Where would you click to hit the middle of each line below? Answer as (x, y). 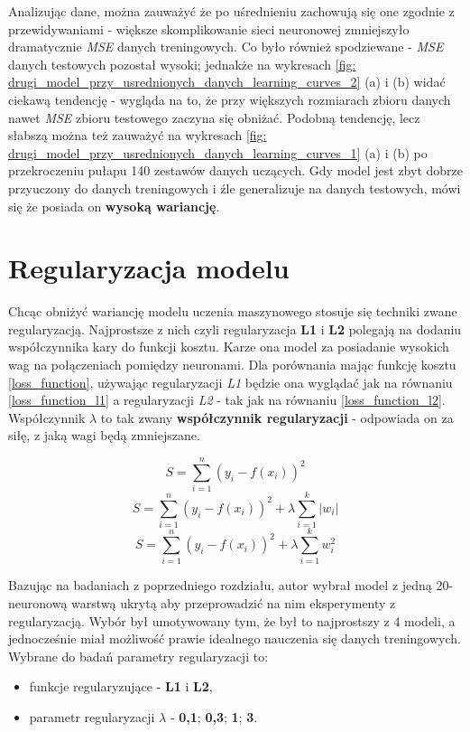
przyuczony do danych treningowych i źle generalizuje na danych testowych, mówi (235, 188)
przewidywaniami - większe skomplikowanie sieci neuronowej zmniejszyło (209, 28)
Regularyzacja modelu (149, 268)
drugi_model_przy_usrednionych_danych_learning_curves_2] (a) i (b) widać (227, 82)
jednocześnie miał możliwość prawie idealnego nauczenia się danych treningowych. (235, 638)
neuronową (38, 602)
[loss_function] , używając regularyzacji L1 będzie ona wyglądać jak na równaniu (230, 382)
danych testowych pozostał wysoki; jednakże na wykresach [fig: (182, 64)
